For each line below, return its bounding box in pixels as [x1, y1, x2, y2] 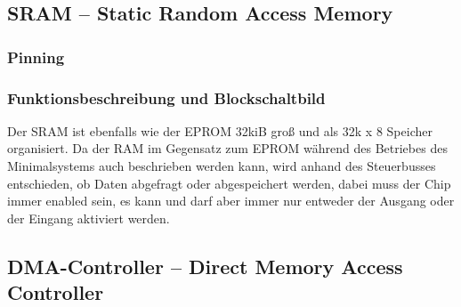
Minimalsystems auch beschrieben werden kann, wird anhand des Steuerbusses [7, 157, 436, 175]
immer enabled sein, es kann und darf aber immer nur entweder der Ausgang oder [7, 191, 455, 210]
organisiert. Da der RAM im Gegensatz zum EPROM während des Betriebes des [7, 139, 448, 158]
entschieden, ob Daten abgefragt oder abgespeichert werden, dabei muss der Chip [7, 174, 451, 192]
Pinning [7, 45, 65, 68]
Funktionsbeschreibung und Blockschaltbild [7, 86, 326, 109]
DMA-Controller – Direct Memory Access [7, 252, 403, 279]
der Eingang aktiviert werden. [7, 208, 170, 227]
